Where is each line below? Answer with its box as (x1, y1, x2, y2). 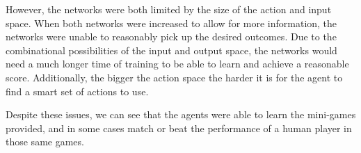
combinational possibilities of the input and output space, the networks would (6, 42, 337, 57)
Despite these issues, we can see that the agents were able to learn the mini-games (6, 107, 356, 122)
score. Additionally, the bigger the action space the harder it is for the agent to (6, 70, 343, 84)
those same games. (6, 134, 84, 149)
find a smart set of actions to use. (6, 83, 149, 98)
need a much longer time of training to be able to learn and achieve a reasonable (6, 56, 349, 71)
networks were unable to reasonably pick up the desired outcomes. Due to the (6, 29, 337, 44)
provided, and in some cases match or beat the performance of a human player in (6, 120, 352, 135)
